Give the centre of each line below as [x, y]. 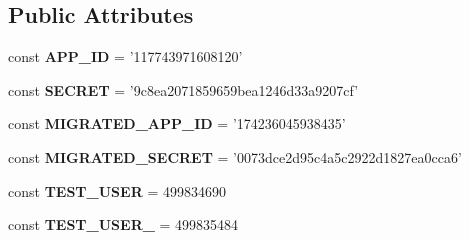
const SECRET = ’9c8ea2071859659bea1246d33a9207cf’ [183, 89]
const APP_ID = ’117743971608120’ [125, 56]
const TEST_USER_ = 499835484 [123, 224]
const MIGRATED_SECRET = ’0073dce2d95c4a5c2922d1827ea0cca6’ [235, 156]
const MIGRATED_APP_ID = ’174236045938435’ [177, 123]
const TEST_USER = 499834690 [117, 190]
